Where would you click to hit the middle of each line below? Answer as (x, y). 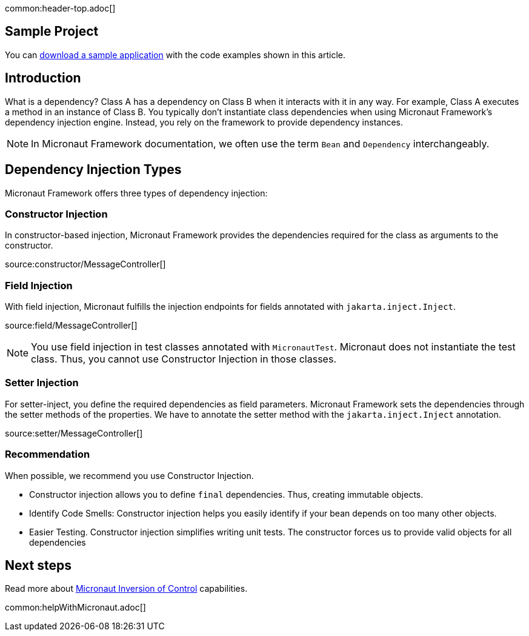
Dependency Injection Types (93, 170)
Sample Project (52, 32)
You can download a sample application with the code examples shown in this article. (175, 55)
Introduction (43, 78)
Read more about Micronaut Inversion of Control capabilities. (126, 589)
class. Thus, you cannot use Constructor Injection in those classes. (184, 359)
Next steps (38, 565)
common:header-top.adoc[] (60, 8)
